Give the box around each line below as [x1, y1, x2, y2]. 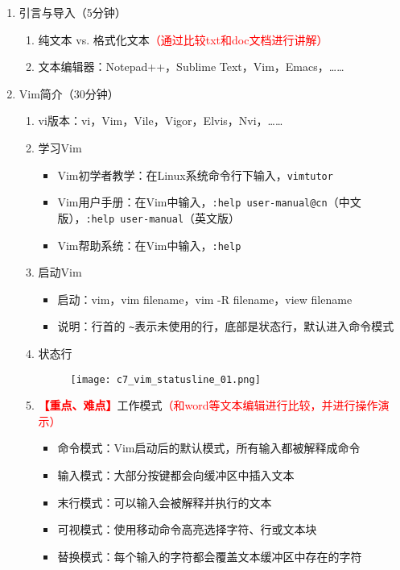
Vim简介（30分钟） [19, 85, 119, 102]
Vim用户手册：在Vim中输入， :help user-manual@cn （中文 [57, 193, 361, 210]
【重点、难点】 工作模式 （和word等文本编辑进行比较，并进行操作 [38, 397, 378, 414]
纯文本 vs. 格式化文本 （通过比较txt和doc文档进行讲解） [38, 31, 328, 48]
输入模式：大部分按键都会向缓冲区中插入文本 [57, 467, 295, 484]
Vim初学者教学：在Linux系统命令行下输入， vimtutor [57, 166, 333, 183]
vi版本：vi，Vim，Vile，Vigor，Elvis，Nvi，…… [38, 112, 283, 129]
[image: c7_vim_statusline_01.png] [70, 373, 261, 385]
